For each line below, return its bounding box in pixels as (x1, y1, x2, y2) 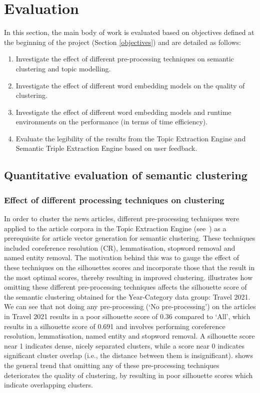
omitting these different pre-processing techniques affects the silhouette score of (4, 282, 247, 292)
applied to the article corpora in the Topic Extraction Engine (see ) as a (4, 223, 226, 233)
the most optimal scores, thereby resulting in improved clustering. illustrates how (4, 272, 252, 282)
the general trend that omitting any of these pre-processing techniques (4, 360, 219, 370)
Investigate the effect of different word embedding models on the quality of (15, 80, 245, 90)
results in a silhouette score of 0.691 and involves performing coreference (4, 321, 225, 331)
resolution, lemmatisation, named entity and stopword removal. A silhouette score (4, 331, 255, 341)
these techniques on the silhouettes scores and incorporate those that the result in (4, 262, 255, 273)
